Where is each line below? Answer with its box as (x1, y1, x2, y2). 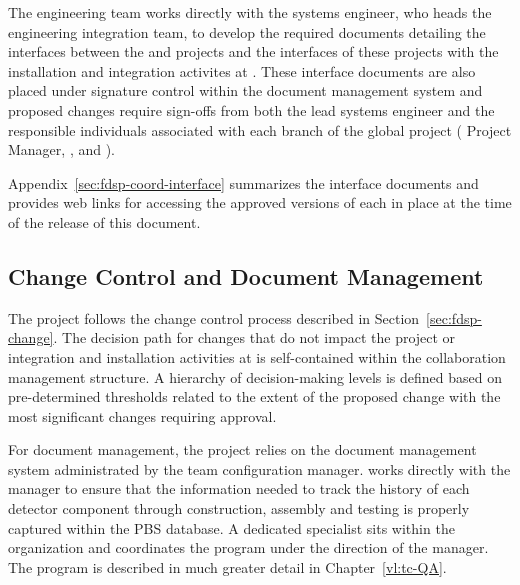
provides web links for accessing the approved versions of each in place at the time (8, 192, 512, 213)
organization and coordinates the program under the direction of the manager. (8, 537, 489, 558)
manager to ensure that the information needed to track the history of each (8, 478, 470, 499)
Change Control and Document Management (8, 260, 484, 291)
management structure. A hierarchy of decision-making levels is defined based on (8, 366, 503, 387)
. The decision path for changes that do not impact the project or (53, 327, 456, 348)
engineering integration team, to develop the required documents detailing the (8, 21, 486, 42)
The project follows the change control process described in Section (8, 307, 420, 328)
